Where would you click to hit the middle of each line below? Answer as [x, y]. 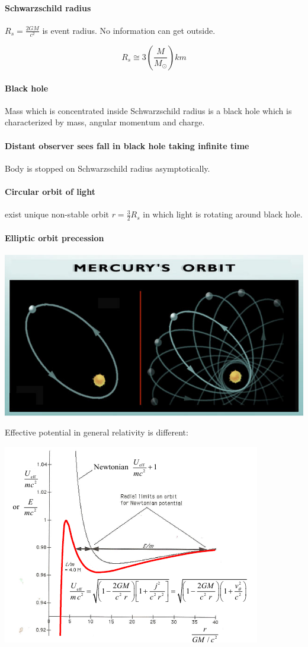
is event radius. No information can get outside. [129, 30]
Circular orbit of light [50, 191]
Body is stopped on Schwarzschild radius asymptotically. [108, 168]
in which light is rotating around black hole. [223, 214]
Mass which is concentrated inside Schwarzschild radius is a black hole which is [148, 110]
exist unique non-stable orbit [57, 214]
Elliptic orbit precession [54, 237]
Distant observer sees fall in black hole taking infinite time [127, 145]
